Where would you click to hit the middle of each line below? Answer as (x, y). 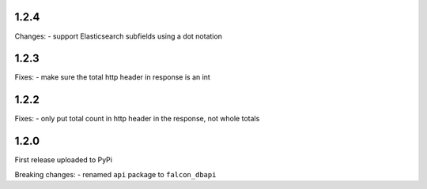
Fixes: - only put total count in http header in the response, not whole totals (137, 119)
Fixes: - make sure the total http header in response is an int (113, 77)
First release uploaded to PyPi (63, 160)
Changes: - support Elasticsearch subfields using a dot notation (119, 36)
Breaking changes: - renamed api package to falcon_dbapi (115, 174)
